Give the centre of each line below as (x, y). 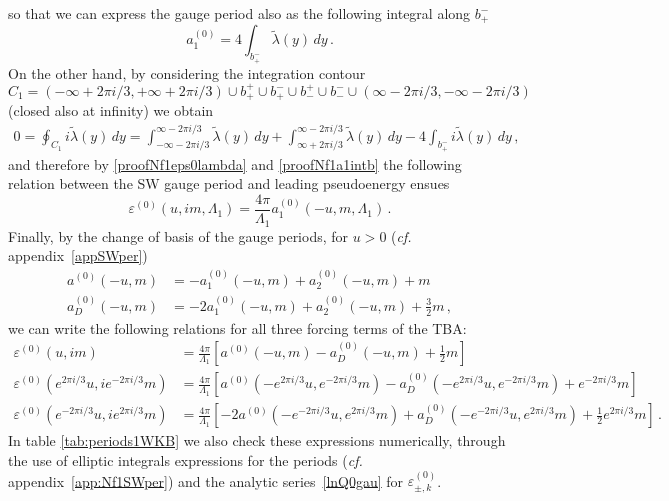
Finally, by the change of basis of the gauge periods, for (178, 235)
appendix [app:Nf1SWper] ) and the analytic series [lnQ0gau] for (206, 480)
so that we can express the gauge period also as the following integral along (239, 13)
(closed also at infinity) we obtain (111, 110)
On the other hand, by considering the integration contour (187, 72)
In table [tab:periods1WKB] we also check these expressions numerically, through (257, 440)
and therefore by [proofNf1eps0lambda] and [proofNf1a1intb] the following (235, 163)
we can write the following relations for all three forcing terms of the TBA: (237, 327)
